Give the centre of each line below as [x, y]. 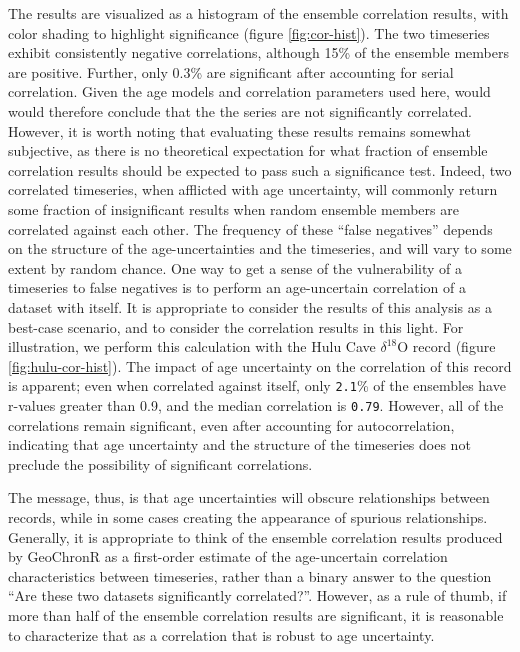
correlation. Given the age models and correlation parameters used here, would [249, 91]
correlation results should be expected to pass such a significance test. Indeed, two [260, 169]
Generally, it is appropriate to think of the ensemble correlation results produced [255, 536]
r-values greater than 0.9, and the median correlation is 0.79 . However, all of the [256, 404]
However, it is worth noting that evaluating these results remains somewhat [239, 130]
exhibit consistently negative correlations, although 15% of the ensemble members [258, 52]
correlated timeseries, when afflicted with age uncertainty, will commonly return [253, 189]
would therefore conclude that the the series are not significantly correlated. [240, 110]
